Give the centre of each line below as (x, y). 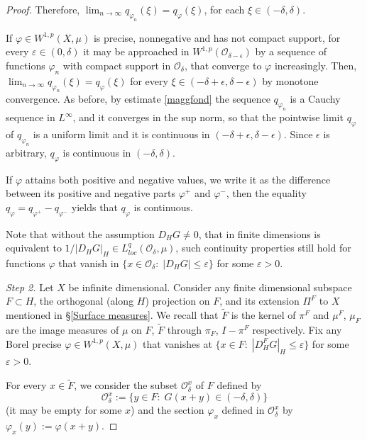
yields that (94, 207)
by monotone (290, 80)
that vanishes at (177, 343)
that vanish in (89, 263)
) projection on (177, 301)
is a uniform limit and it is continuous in (121, 134)
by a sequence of (291, 51)
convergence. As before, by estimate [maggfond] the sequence (138, 99)
